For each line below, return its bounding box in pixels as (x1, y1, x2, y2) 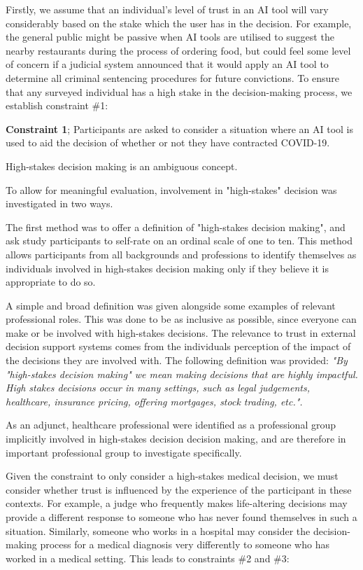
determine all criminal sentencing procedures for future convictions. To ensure (6, 70, 339, 85)
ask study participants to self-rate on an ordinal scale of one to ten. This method (6, 233, 353, 248)
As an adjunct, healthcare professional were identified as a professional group (6, 417, 336, 432)
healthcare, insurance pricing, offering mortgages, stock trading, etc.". (6, 394, 303, 408)
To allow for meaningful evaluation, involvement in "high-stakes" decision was (6, 182, 337, 197)
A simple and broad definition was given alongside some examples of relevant (6, 298, 336, 312)
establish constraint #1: (6, 98, 108, 113)
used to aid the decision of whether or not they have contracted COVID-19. (6, 135, 330, 150)
